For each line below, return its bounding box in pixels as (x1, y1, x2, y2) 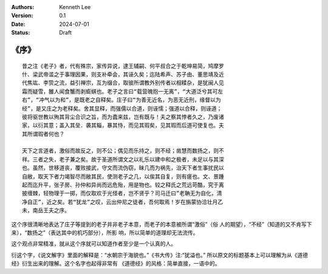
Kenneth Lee (59, 4, 91, 10)
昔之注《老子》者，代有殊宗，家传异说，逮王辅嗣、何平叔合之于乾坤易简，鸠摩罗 (22, 63, 224, 69)
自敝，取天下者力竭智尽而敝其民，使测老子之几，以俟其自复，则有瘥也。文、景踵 (22, 173, 224, 180)
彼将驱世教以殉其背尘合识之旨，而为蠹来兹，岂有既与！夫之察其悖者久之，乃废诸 (22, 113, 224, 120)
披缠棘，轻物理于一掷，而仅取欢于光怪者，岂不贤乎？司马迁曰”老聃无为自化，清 (22, 190, 222, 197)
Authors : (11, 4, 35, 10)
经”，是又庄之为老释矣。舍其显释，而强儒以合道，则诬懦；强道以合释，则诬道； (22, 105, 222, 112)
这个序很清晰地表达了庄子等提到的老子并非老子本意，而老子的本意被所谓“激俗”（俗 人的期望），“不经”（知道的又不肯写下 (11, 221, 312, 228)
